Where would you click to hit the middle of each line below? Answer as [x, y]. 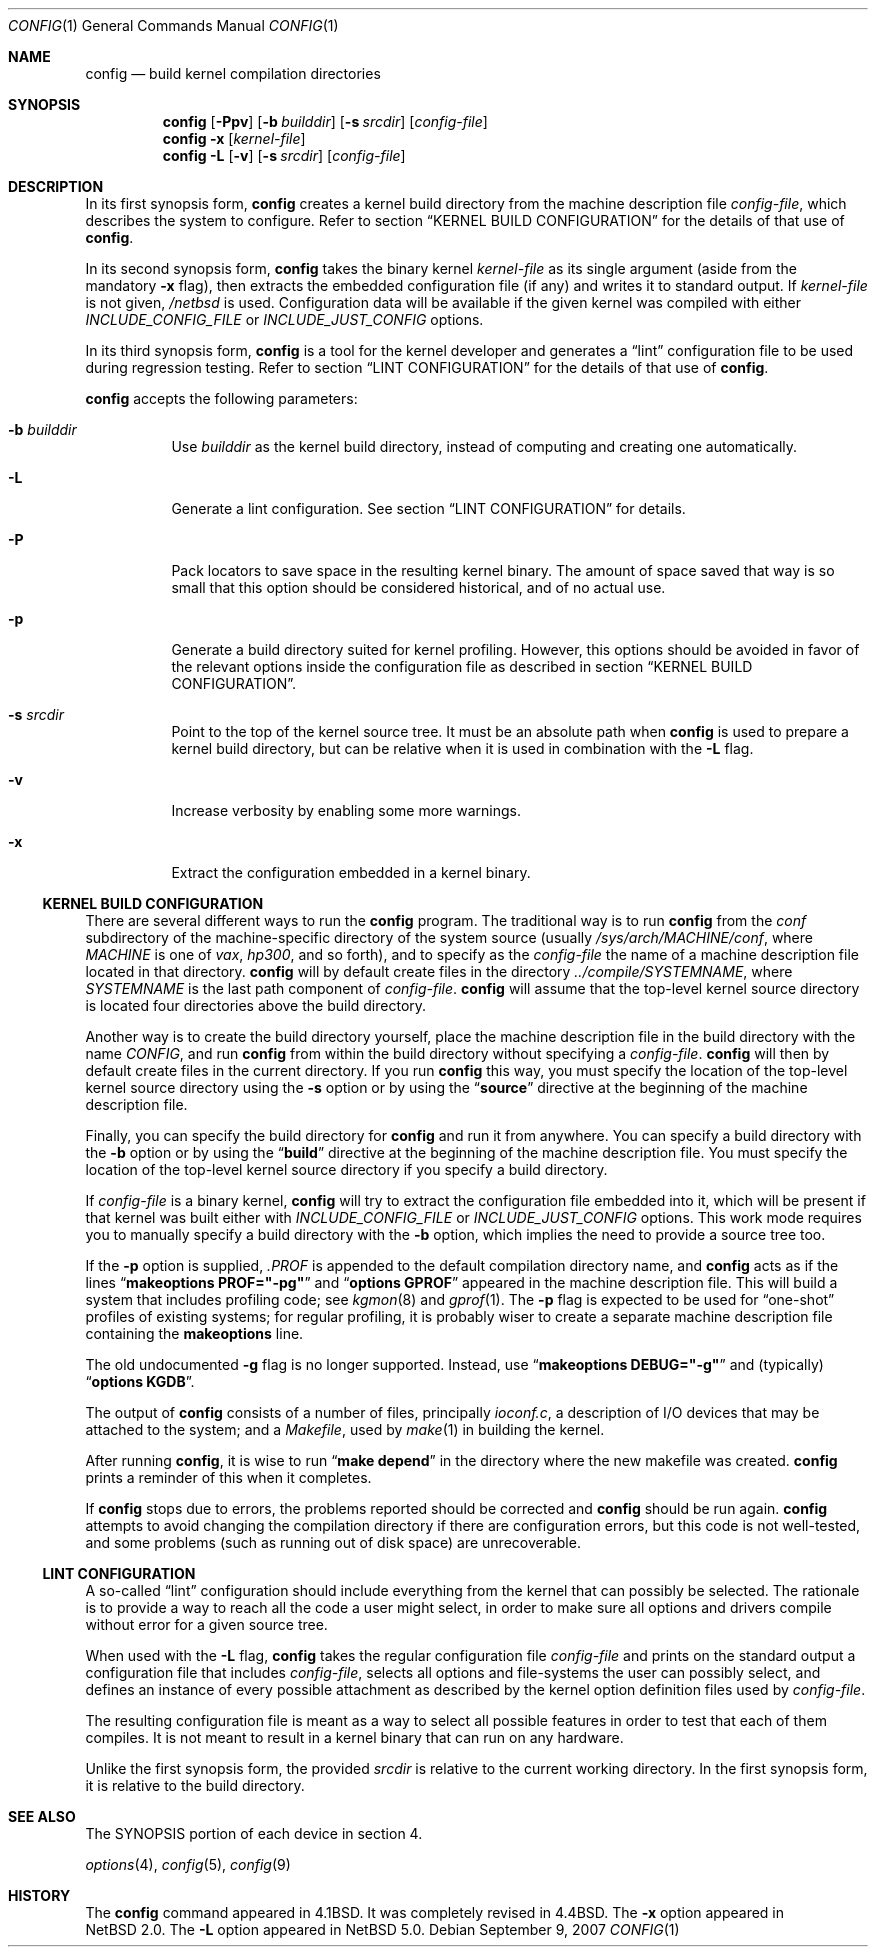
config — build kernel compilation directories [233, 73]
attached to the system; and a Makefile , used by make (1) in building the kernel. [345, 1429]
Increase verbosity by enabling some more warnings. [346, 810]
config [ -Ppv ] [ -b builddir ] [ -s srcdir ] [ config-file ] [325, 121]
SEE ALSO [42, 1816]
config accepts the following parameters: [221, 398]
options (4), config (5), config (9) [188, 1864]
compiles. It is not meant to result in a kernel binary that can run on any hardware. [354, 1737]
